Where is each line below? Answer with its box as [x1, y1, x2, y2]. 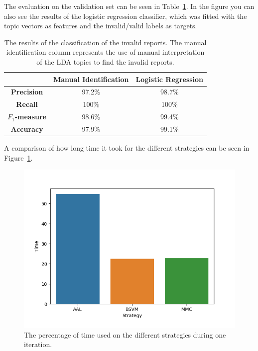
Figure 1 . [4, 152, 33, 163]
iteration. [24, 339, 52, 350]
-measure [14, 111, 46, 122]
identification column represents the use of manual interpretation [6, 47, 205, 57]
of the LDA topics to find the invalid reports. [36, 56, 174, 67]
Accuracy [10, 123, 43, 134]
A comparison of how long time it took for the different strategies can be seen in [4, 143, 250, 153]
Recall [16, 99, 38, 109]
